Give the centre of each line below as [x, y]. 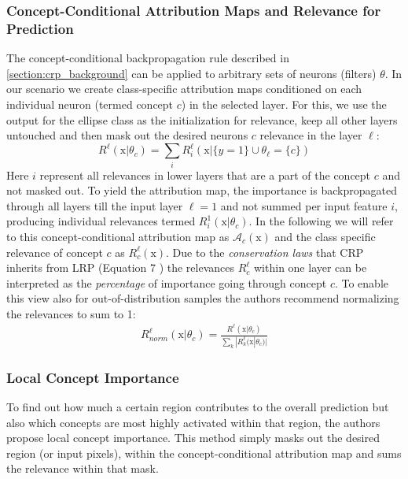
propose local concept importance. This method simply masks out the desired [193, 438]
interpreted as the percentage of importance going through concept [167, 282]
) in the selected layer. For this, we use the [284, 104]
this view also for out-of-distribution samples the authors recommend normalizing [203, 298]
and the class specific [325, 236]
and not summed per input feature [304, 205]
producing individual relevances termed [101, 221]
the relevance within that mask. [83, 468]
